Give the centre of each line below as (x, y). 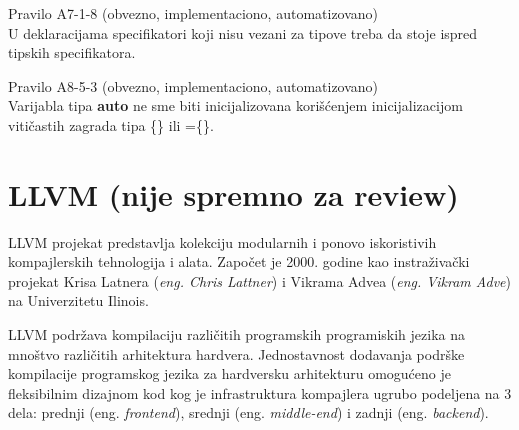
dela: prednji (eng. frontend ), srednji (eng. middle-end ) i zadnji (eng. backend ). (248, 412)
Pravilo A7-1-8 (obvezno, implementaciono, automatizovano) (193, 13)
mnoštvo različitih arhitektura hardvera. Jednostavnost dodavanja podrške (236, 353)
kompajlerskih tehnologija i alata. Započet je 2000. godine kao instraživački (239, 261)
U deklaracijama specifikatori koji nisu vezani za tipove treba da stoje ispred (243, 32)
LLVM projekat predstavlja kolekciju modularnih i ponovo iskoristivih (222, 241)
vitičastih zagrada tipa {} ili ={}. (111, 124)
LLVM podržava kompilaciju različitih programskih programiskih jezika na (237, 334)
